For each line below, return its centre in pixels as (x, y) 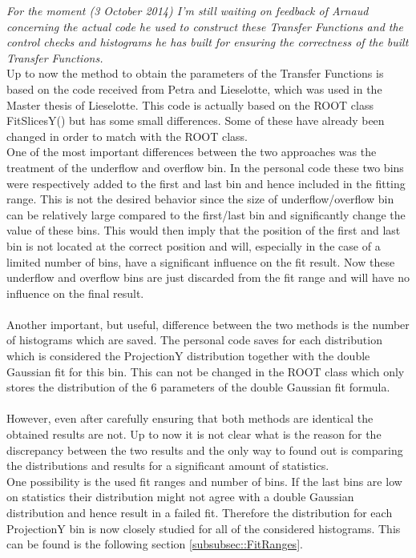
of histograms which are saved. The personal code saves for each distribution (194, 340)
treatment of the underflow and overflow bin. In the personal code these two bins (205, 167)
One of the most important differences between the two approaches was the (192, 152)
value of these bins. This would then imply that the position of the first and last (204, 230)
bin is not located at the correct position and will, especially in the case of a (194, 245)
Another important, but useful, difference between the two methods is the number (208, 324)
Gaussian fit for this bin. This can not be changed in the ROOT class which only (206, 371)
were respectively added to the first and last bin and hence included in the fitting (206, 183)
